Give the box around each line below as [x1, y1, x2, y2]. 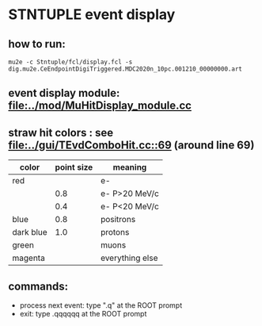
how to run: [8, 37, 66, 51]
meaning [112, 162, 147, 173]
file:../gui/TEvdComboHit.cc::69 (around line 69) [8, 138, 255, 151]
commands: [8, 279, 69, 293]
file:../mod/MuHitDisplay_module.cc [8, 99, 192, 113]
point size [55, 162, 93, 173]
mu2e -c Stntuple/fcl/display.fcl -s [8, 58, 133, 66]
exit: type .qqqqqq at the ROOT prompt [19, 309, 147, 319]
